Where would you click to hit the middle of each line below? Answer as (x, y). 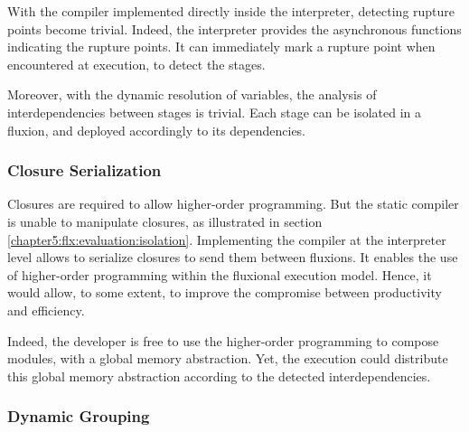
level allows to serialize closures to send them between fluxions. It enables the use (233, 257)
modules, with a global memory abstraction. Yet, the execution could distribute (228, 358)
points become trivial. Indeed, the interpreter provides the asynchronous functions (234, 28)
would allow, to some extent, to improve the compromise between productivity (225, 292)
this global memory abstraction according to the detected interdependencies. (219, 376)
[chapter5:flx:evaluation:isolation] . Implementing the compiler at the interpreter (227, 239)
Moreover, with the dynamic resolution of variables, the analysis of (192, 94)
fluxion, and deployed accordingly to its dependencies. (157, 130)
